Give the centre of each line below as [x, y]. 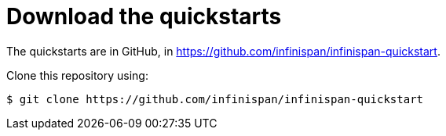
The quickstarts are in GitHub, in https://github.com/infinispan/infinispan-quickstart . [223, 51]
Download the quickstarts [144, 16]
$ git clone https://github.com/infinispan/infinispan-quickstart [215, 99]
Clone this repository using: [77, 75]
